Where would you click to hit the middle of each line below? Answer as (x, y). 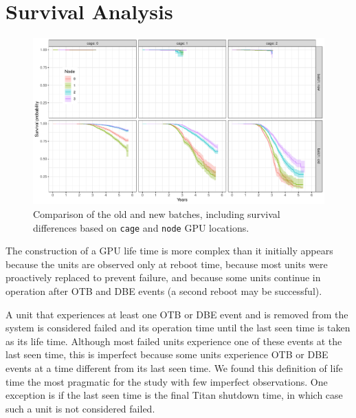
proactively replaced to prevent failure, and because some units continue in (163, 277)
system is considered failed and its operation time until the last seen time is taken (178, 328)
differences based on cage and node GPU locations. (141, 227)
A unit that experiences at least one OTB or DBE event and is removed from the (177, 314)
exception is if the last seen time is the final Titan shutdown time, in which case (174, 395)
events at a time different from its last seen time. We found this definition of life (174, 367)
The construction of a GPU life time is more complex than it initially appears (169, 251)
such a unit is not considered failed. (80, 408)
